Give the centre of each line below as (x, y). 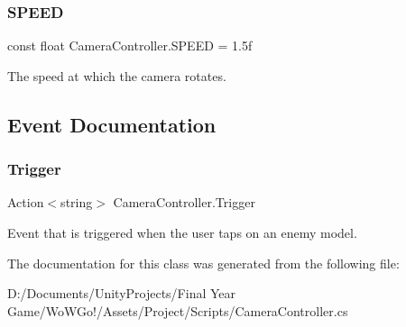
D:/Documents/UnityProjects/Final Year (122, 293)
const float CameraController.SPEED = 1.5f (130, 45)
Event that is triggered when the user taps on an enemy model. (182, 232)
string (77, 202)
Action (26, 202)
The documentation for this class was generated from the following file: (203, 263)
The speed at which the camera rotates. (117, 75)
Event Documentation (112, 124)
